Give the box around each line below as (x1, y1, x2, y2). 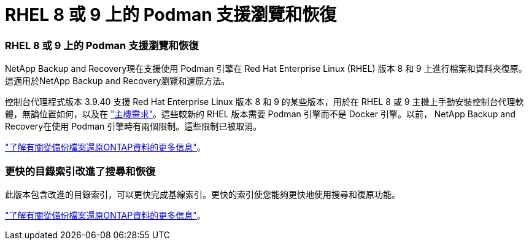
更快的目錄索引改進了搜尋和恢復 (5, 165, 156, 177)
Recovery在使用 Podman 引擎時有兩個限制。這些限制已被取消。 (5, 121, 262, 132)
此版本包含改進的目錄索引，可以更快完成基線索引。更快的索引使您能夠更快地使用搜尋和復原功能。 (5, 189, 400, 200)
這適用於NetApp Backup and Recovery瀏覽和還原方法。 (5, 76, 230, 87)
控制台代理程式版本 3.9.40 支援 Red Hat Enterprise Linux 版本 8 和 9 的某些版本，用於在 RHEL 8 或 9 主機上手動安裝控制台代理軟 (5, 96, 524, 107)
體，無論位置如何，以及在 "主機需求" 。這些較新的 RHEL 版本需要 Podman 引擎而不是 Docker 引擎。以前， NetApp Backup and (5, 109, 516, 120)
